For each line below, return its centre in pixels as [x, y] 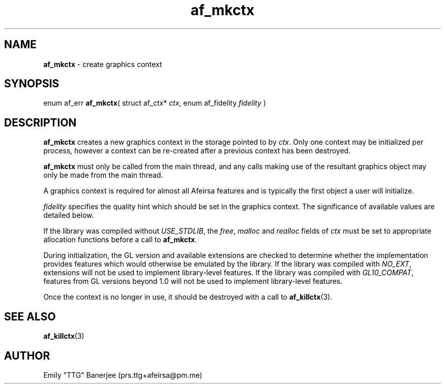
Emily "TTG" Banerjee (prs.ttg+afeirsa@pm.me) [123, 375]
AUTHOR [27, 355]
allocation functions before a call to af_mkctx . [120, 240]
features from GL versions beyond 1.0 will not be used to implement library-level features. [193, 281]
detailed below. [69, 215]
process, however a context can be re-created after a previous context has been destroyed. [197, 151]
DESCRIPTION [40, 122]
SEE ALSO [30, 316]
